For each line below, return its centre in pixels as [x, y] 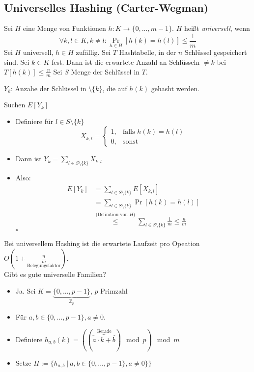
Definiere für [34, 121]
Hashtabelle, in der [148, 52]
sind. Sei [17, 62]
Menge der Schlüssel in [105, 71]
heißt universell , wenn [217, 28]
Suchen [15, 105]
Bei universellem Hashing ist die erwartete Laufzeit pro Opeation [102, 243]
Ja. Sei [26, 290]
